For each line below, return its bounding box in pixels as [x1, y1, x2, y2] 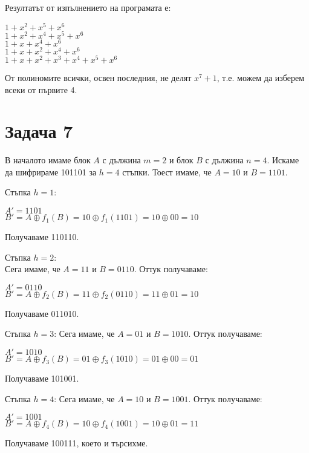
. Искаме [267, 154, 299, 166]
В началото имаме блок [5, 154, 91, 166]
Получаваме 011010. [5, 307, 79, 319]
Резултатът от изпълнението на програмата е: [5, 1, 171, 13]
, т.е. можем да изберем [216, 71, 305, 83]
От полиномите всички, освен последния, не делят [5, 71, 192, 83]
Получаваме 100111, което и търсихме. [5, 437, 148, 449]
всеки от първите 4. [5, 83, 77, 96]
